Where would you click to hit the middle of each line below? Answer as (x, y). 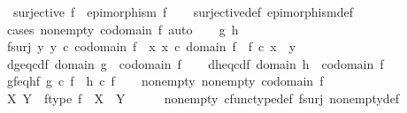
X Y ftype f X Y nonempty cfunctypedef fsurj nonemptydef (203, 98)
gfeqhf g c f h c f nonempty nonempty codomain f (165, 81)
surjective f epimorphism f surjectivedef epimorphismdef (183, 11)
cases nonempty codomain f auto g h (123, 29)
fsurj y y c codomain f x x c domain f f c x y (151, 46)
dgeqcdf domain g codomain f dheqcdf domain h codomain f (195, 63)
